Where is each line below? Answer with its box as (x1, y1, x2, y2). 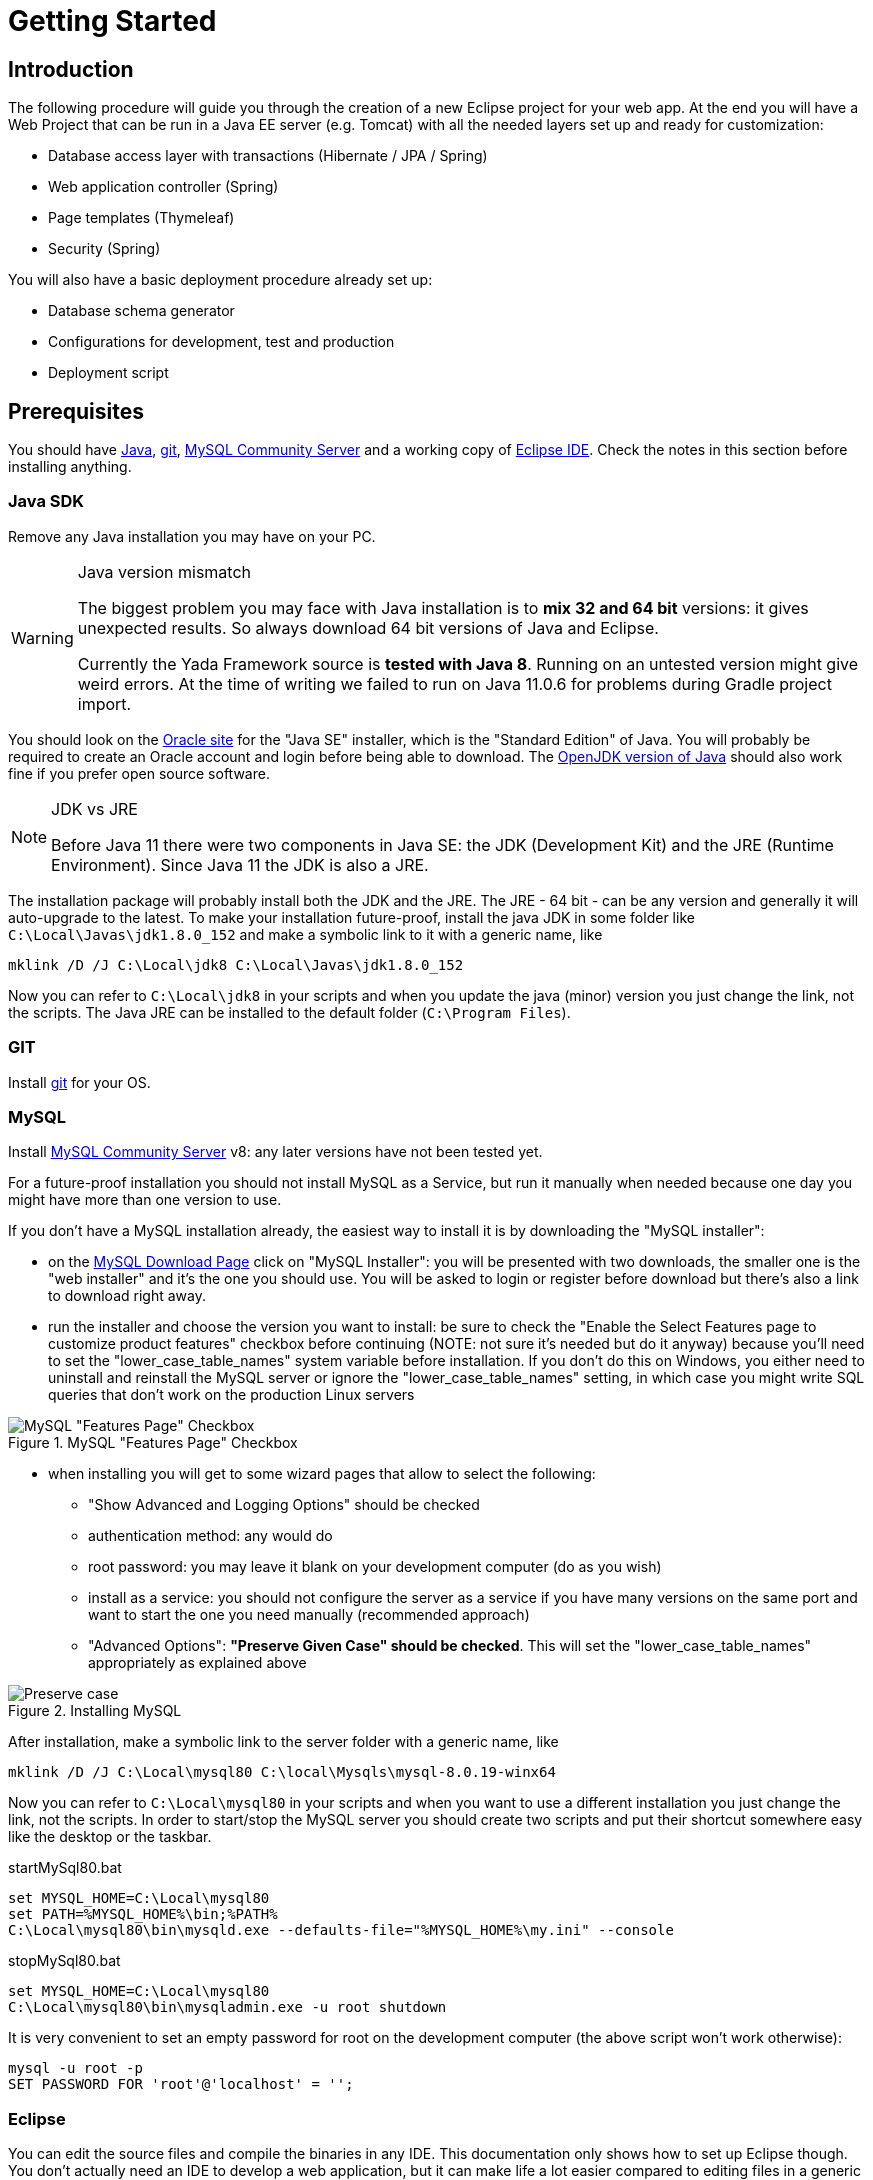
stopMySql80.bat (8, 1952, 121, 1970)
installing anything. (8, 458, 132, 476)
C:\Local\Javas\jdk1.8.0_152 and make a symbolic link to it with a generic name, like (8, 925, 603, 943)
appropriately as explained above (88, 1654, 307, 1672)
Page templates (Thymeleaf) (48, 209, 235, 227)
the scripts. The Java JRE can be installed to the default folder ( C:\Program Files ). (8, 1003, 571, 1021)
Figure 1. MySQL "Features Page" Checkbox (8, 1434, 298, 1452)
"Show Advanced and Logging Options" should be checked (88, 1496, 480, 1514)
